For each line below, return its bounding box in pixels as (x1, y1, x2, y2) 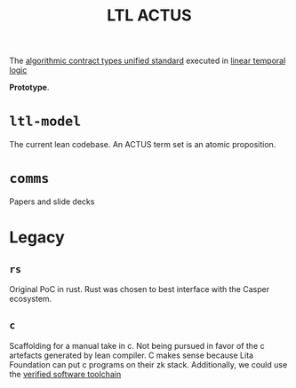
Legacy (9, 227, 65, 248)
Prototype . (9, 82, 50, 93)
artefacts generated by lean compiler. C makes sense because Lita (9, 350, 254, 360)
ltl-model (9, 113, 82, 130)
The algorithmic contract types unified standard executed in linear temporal (9, 55, 286, 67)
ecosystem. (9, 294, 52, 305)
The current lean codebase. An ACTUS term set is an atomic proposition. (9, 139, 276, 150)
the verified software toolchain (9, 368, 122, 379)
